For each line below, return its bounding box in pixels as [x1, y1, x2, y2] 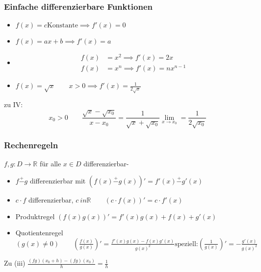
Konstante [47, 22, 78, 29]
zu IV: [4, 99, 23, 110]
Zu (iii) [4, 258, 26, 268]
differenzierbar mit [29, 176, 86, 186]
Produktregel [15, 211, 55, 221]
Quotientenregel [15, 227, 63, 238]
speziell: [175, 240, 198, 248]
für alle [39, 158, 61, 168]
